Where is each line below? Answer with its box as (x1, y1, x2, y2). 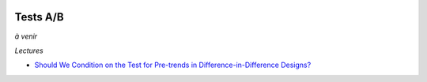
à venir (14, 32, 38, 41)
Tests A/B (14, 10, 64, 24)
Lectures (14, 46, 43, 55)
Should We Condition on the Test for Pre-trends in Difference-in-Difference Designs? (34, 60, 312, 70)
